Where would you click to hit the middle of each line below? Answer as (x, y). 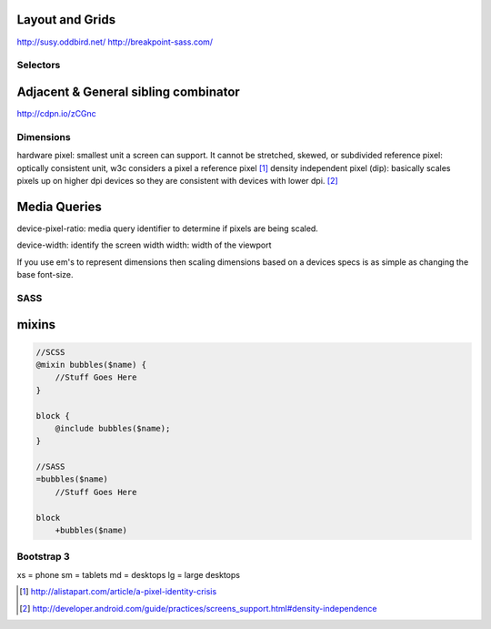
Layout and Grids (66, 20)
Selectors (39, 66)
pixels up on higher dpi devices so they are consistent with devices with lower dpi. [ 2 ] (177, 180)
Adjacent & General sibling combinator (128, 91)
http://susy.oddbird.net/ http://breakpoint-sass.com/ (115, 42)
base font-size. (45, 274)
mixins (36, 325)
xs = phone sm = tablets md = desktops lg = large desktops (129, 574)
